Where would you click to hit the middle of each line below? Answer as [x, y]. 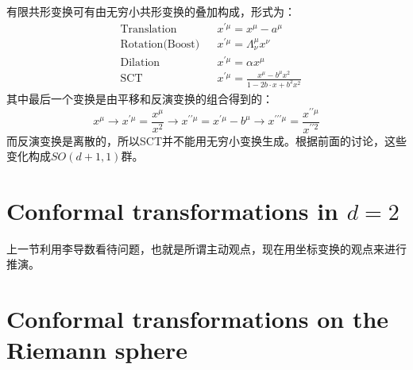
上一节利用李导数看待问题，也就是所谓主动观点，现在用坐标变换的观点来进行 [206, 248]
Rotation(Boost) [160, 44]
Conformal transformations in [173, 210]
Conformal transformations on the [198, 319]
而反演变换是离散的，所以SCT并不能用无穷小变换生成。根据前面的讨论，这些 [206, 140]
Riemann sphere [97, 350]
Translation [149, 29]
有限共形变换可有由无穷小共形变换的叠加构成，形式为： [151, 11]
